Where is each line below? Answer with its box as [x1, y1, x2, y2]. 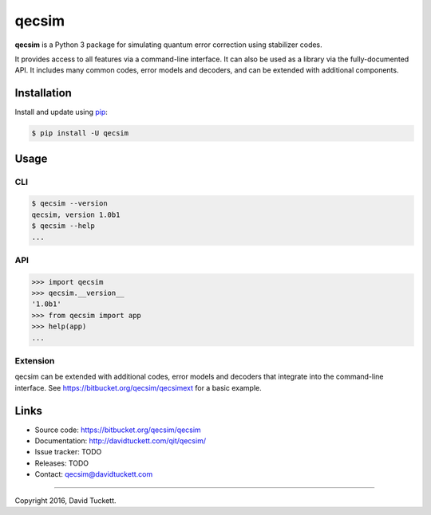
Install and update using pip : [14, 108, 108, 117]
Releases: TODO [34, 458, 89, 468]
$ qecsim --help [31, 222, 96, 230]
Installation [14, 86, 72, 100]
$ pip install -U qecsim [31, 128, 129, 138]
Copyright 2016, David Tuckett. [14, 495, 117, 505]
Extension [14, 356, 55, 366]
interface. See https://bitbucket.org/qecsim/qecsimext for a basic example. [14, 383, 263, 392]
